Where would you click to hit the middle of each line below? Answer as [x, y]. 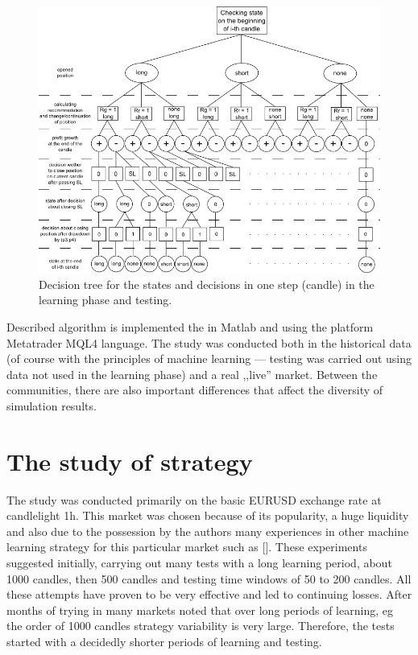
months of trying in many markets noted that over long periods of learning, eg [200, 610]
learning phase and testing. [106, 300]
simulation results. [52, 405]
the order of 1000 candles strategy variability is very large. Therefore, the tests [201, 626]
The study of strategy [130, 461]
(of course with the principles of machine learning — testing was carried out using [209, 358]
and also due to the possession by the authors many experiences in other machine [208, 531]
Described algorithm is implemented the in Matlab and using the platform [190, 326]
